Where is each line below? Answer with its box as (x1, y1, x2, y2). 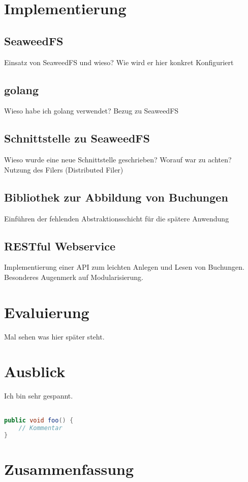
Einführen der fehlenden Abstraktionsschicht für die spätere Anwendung (4, 213, 229, 223)
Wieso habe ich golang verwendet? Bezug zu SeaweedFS (4, 105, 179, 116)
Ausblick (4, 361, 66, 382)
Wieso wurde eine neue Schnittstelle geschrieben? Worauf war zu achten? (4, 154, 232, 165)
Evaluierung (4, 301, 89, 322)
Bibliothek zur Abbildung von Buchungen (4, 189, 228, 205)
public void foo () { (4, 416, 74, 424)
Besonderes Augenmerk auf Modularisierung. (4, 271, 143, 282)
